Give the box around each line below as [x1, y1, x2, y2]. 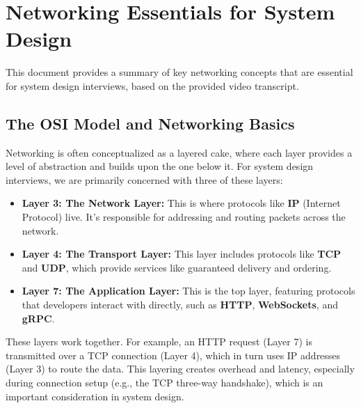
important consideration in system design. [6, 389, 184, 403]
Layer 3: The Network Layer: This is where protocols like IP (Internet [22, 196, 341, 210]
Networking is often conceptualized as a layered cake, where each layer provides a [6, 145, 353, 159]
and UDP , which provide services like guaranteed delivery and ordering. [22, 260, 332, 274]
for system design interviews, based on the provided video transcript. [6, 78, 299, 93]
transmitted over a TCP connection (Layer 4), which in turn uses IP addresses [6, 347, 341, 362]
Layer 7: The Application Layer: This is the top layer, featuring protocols [22, 283, 355, 298]
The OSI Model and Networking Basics [6, 112, 295, 134]
